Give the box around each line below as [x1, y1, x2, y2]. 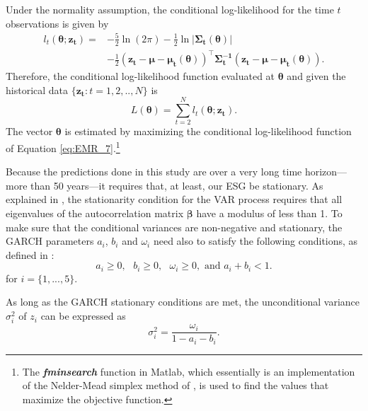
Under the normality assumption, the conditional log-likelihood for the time [6, 2, 334, 16]
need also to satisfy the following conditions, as [153, 233, 358, 248]
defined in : [6, 247, 54, 262]
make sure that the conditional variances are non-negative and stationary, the [6, 219, 343, 234]
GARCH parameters [6, 233, 94, 248]
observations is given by [6, 16, 109, 30]
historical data [6, 82, 69, 97]
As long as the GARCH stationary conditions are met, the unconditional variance [6, 294, 360, 309]
